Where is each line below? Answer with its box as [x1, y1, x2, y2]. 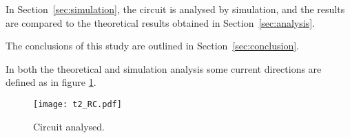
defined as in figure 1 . [6, 75, 96, 89]
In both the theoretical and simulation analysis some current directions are [6, 61, 322, 76]
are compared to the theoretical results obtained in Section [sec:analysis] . [6, 15, 315, 30]
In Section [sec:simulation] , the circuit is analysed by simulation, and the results [6, 2, 345, 16]
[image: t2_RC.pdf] [33, 99, 122, 109]
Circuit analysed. [33, 119, 105, 133]
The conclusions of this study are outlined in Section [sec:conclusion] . [6, 38, 299, 53]
